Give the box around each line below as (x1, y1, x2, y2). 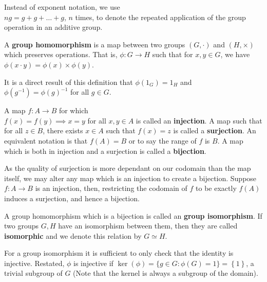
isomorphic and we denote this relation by (4, 230, 142, 241)
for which (59, 105, 88, 116)
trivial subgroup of (4, 268, 63, 278)
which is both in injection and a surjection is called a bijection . (4, 145, 206, 156)
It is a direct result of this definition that (4, 76, 133, 87)
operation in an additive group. (4, 22, 103, 32)
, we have (220, 49, 250, 60)
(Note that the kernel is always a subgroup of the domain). (73, 268, 258, 278)
